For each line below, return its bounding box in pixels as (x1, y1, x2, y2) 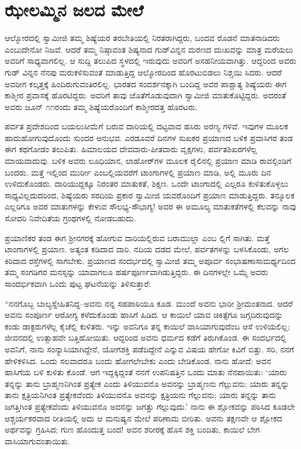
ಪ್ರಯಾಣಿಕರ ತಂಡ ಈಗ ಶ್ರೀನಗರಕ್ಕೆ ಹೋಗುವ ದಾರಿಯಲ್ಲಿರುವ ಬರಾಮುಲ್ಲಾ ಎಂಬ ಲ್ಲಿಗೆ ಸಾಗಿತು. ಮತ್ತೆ (5, 231, 270, 244)
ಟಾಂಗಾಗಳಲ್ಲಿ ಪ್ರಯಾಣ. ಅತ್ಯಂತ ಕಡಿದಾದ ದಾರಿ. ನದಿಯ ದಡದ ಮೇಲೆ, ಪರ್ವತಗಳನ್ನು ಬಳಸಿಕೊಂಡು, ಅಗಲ (5, 243, 289, 255)
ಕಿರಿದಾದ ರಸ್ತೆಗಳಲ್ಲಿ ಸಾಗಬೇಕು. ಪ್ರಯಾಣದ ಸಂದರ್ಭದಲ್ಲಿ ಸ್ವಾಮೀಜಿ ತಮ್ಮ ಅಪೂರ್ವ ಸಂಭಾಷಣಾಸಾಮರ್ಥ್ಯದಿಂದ (5, 254, 296, 266)
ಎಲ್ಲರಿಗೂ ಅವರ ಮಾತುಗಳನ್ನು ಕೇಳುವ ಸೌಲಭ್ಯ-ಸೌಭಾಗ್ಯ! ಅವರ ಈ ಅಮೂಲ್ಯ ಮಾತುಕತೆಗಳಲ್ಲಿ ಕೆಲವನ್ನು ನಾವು (5, 200, 296, 212)
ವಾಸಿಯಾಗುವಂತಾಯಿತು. (5, 434, 70, 447)
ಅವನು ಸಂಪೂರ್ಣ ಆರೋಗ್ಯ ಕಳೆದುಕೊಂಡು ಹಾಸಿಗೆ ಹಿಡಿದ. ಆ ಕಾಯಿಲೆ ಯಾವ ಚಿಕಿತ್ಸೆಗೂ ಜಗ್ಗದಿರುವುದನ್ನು (5, 309, 283, 321)
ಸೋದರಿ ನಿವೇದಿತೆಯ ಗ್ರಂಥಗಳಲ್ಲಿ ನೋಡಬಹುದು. (5, 212, 136, 224)
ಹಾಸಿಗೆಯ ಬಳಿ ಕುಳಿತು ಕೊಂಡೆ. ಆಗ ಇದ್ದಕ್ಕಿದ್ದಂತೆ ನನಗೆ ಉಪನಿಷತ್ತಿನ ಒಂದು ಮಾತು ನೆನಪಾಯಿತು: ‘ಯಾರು (5, 366, 287, 378)
